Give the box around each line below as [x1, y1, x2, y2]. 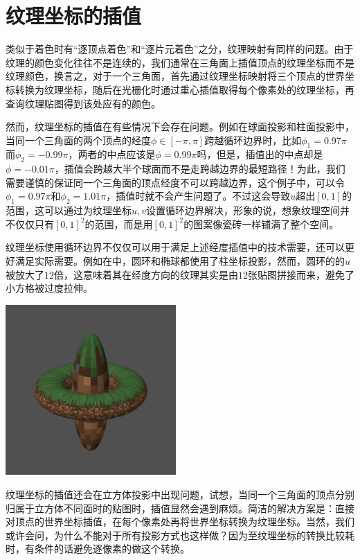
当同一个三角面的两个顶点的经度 [6, 132, 151, 147]
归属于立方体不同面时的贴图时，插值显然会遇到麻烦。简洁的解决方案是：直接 [6, 500, 354, 515]
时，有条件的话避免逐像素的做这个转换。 [6, 541, 190, 556]
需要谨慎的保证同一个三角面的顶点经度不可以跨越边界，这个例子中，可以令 [6, 175, 345, 189]
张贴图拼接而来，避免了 [248, 267, 354, 281]
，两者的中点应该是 [68, 147, 156, 161]
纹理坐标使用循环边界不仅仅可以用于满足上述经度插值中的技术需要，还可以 [6, 240, 345, 254]
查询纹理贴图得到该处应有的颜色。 [6, 96, 161, 110]
